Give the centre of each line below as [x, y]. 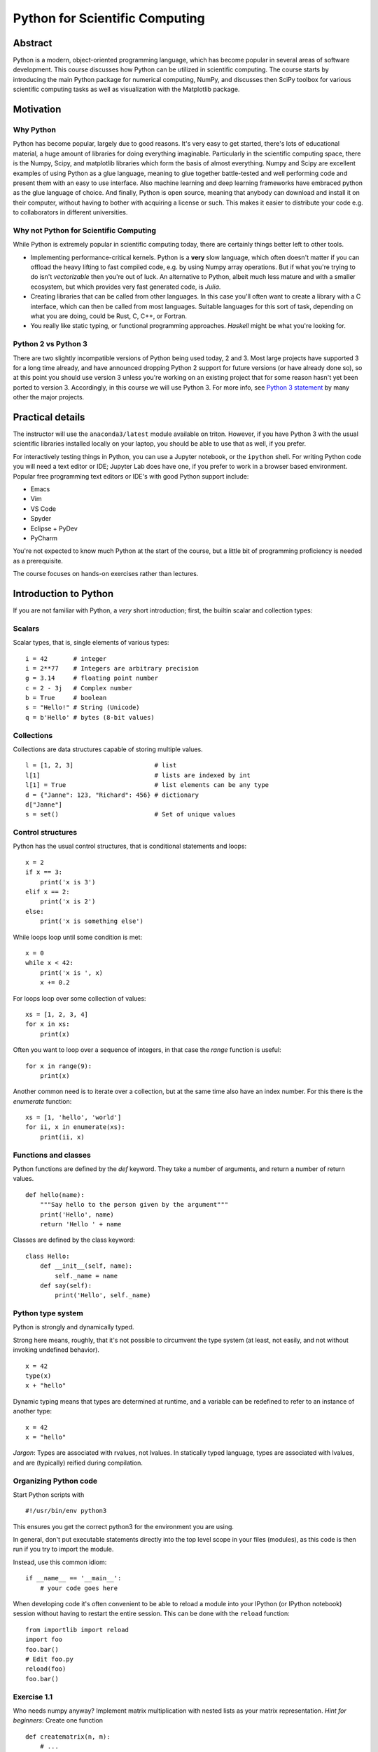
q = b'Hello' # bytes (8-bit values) [90, 717]
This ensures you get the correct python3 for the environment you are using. [124, 1526]
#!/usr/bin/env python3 [66, 1511]
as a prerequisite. [38, 561]
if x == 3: [44, 872]
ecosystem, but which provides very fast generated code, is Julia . [126, 287]
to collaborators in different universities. [70, 212]
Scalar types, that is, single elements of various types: [91, 643]
